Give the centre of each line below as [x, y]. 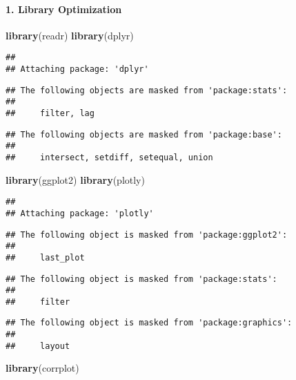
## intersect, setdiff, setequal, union [109, 157]
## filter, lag [50, 114]
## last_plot [45, 257]
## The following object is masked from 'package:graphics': [149, 323]
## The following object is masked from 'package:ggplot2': [147, 235]
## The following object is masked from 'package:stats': [141, 279]
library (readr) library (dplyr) [70, 35]
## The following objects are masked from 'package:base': [144, 134]
